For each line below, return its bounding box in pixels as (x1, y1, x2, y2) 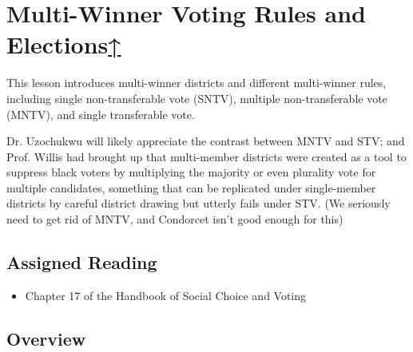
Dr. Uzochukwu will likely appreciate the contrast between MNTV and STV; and (6, 132, 405, 149)
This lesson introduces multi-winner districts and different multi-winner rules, (6, 74, 387, 91)
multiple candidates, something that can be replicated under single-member (6, 179, 376, 196)
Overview (6, 326, 86, 350)
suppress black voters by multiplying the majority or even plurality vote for (6, 164, 376, 180)
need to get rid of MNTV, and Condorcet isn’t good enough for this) (6, 211, 344, 227)
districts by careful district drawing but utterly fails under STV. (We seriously (6, 195, 391, 212)
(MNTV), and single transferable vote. (6, 105, 195, 122)
